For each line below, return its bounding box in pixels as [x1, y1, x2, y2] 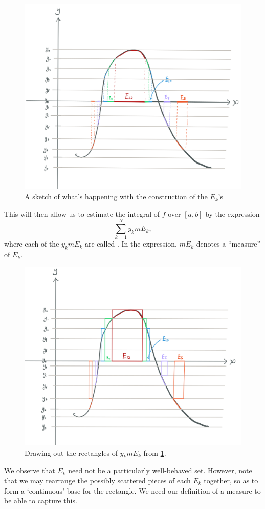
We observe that [4, 465, 55, 476]
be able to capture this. [4, 495, 77, 506]
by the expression [205, 208, 260, 219]
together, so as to [204, 475, 258, 485]
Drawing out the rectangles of [25, 447, 118, 458]
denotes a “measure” [196, 238, 261, 249]
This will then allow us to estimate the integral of [4, 208, 160, 219]
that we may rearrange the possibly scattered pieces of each [4, 475, 191, 485]
